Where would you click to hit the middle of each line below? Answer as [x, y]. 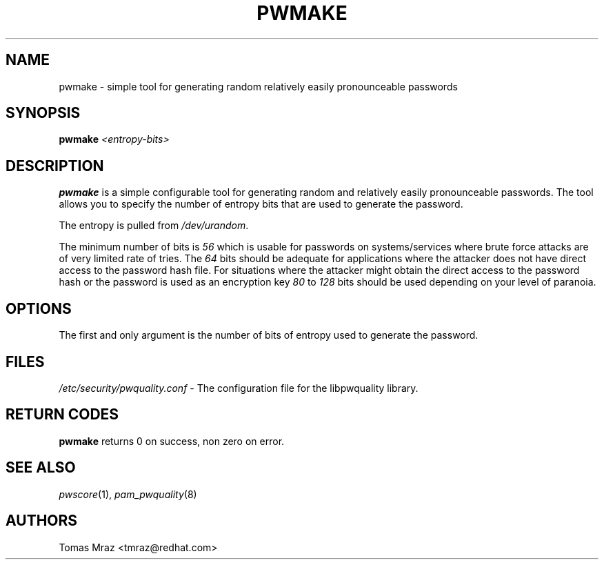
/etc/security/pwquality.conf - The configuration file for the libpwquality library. [239, 388]
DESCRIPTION [55, 166]
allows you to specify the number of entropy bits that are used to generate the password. [261, 204]
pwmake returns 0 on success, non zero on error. [172, 441]
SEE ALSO [41, 468]
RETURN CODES [62, 415]
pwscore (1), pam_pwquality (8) [128, 494]
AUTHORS [42, 521]
